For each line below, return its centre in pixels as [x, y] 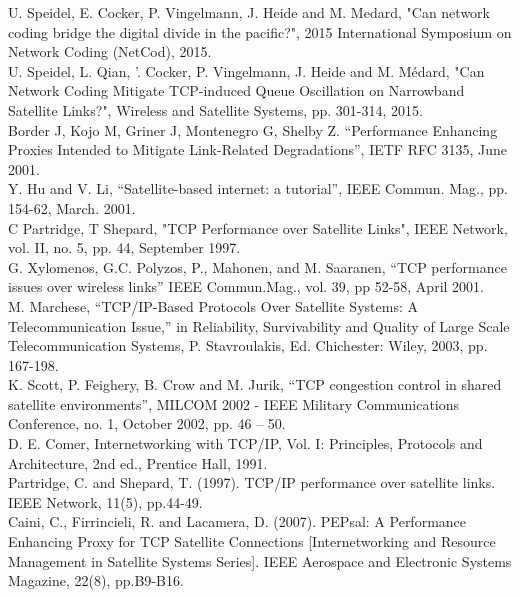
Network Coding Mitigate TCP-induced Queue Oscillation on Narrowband [236, 90]
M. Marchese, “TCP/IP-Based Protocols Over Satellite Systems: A [213, 305]
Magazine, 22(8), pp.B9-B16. [96, 580]
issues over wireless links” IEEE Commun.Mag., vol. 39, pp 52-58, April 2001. [246, 286]
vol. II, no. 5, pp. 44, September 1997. [124, 247]
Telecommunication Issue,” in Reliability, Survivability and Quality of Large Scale [259, 325]
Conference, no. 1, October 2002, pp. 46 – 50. [147, 423]
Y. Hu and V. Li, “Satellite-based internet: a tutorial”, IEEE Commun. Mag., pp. [258, 188]
